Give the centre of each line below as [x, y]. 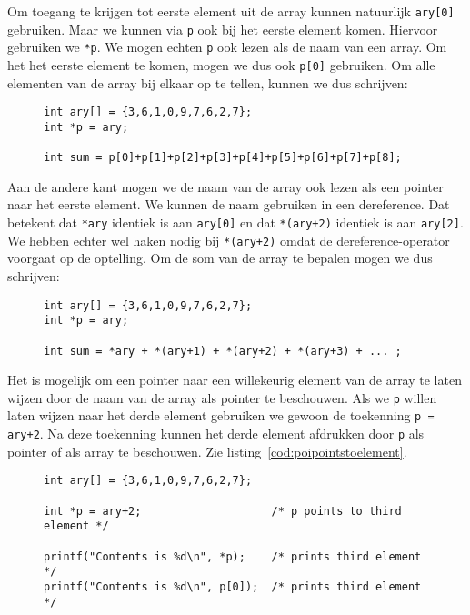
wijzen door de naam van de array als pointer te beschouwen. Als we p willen [222, 397]
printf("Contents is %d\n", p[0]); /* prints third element [233, 586]
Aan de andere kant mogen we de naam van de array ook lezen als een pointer [225, 186]
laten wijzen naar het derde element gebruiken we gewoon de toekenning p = [221, 415]
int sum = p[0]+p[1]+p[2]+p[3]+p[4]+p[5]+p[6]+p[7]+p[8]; [223, 158]
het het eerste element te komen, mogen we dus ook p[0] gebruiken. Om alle [221, 64]
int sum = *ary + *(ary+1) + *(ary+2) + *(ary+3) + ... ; [223, 351]
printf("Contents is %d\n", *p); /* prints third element [233, 556]
